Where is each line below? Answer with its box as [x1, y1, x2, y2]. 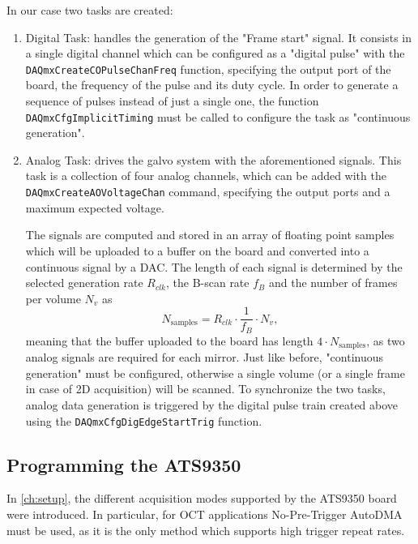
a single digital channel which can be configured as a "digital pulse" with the [25, 45, 405, 62]
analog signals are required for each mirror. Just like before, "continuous [25, 349, 384, 366]
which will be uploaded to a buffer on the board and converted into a [25, 242, 369, 259]
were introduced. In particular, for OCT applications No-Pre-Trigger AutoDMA [6, 506, 403, 523]
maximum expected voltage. [25, 199, 164, 216]
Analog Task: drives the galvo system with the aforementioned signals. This [25, 151, 402, 168]
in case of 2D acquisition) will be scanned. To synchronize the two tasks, [25, 380, 386, 397]
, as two [366, 332, 405, 349]
